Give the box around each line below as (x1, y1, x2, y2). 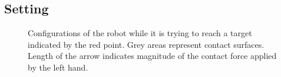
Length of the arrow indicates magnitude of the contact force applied (28, 50, 277, 62)
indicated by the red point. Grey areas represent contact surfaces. (28, 38, 265, 50)
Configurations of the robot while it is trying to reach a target (28, 27, 252, 39)
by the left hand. (28, 61, 88, 73)
